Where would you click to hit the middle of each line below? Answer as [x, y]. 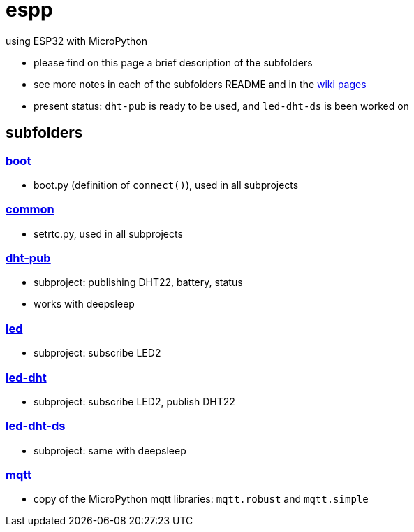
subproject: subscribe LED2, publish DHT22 [134, 401]
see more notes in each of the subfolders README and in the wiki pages [200, 84]
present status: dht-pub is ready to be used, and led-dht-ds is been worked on [221, 106]
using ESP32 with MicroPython [76, 41]
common [30, 209]
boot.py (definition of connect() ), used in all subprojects [166, 185]
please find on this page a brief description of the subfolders [173, 62]
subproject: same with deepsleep [110, 450]
